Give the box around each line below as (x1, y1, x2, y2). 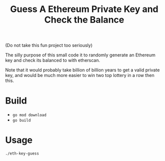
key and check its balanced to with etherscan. (5, 57, 100, 63)
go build (12, 118, 31, 123)
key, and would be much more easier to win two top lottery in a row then (5, 72, 154, 78)
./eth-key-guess (5, 151, 39, 156)
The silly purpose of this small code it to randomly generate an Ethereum (5, 52, 155, 58)
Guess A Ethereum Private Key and (10, 3, 159, 15)
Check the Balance (44, 14, 124, 25)
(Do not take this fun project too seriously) (5, 42, 93, 48)
